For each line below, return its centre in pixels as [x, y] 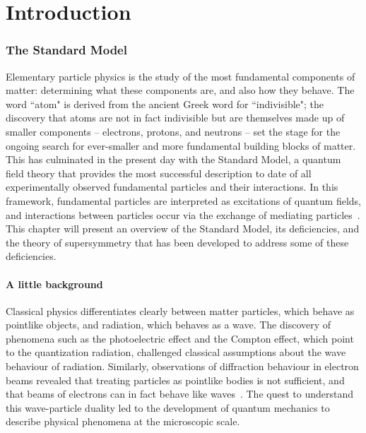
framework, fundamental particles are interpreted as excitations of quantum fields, [184, 200]
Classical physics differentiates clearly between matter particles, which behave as [180, 310]
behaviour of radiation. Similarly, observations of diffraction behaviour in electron [182, 366]
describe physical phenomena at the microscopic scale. [123, 421]
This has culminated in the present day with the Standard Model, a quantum [173, 159]
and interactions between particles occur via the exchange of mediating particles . [183, 214]
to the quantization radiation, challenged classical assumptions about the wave [176, 352]
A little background [54, 284]
